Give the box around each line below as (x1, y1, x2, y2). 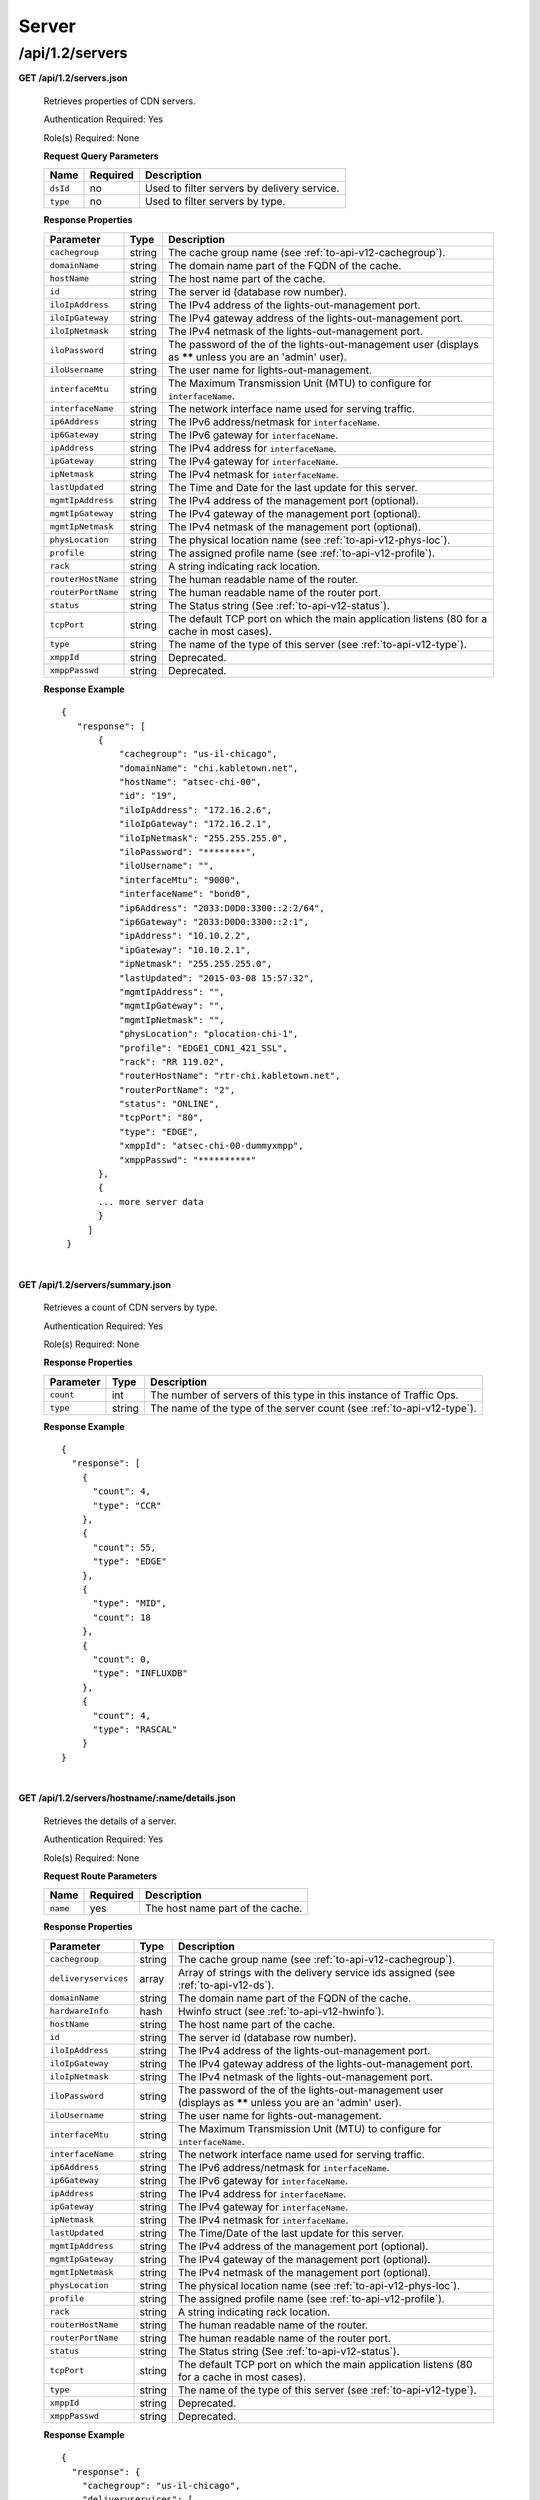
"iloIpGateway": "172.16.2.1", (118, 818, 273, 830)
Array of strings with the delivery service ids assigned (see (177, 1965, 455, 1979)
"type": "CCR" (92, 1500, 162, 1511)
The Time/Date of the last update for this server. (177, 2226, 405, 2240)
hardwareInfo (49, 2006, 109, 2017)
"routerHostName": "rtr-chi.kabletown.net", (118, 1070, 341, 1082)
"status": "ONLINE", (118, 1098, 220, 1110)
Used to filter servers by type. (145, 195, 286, 209)
